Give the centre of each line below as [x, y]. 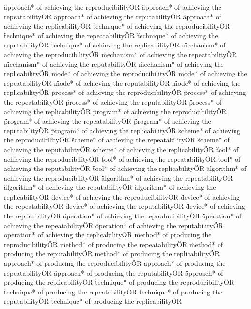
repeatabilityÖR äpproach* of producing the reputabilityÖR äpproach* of [114, 272]
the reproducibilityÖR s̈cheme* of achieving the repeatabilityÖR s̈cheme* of [117, 140]
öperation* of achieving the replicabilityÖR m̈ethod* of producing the [108, 235]
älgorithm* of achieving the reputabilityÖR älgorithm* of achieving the [110, 187]
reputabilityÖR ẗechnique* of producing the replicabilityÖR [93, 301]
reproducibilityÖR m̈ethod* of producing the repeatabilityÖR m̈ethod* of [114, 244]
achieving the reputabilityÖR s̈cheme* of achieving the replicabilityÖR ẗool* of [121, 149]
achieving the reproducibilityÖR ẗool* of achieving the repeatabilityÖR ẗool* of [122, 159]
